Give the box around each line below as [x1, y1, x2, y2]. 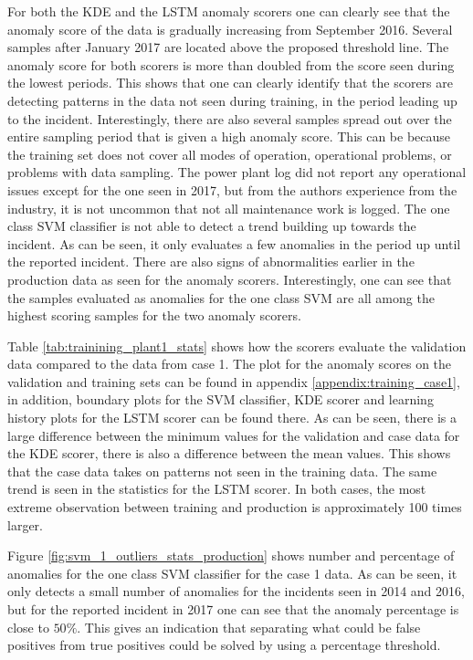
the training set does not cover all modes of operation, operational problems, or [7, 144, 452, 163]
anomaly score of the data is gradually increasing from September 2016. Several [7, 19, 453, 38]
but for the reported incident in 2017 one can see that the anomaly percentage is [7, 600, 459, 618]
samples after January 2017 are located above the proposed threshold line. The [7, 37, 449, 57]
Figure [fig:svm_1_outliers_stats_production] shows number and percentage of [7, 546, 455, 565]
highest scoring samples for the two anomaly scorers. [7, 306, 301, 325]
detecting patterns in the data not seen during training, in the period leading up [7, 90, 457, 110]
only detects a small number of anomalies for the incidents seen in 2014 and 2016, [7, 581, 465, 601]
